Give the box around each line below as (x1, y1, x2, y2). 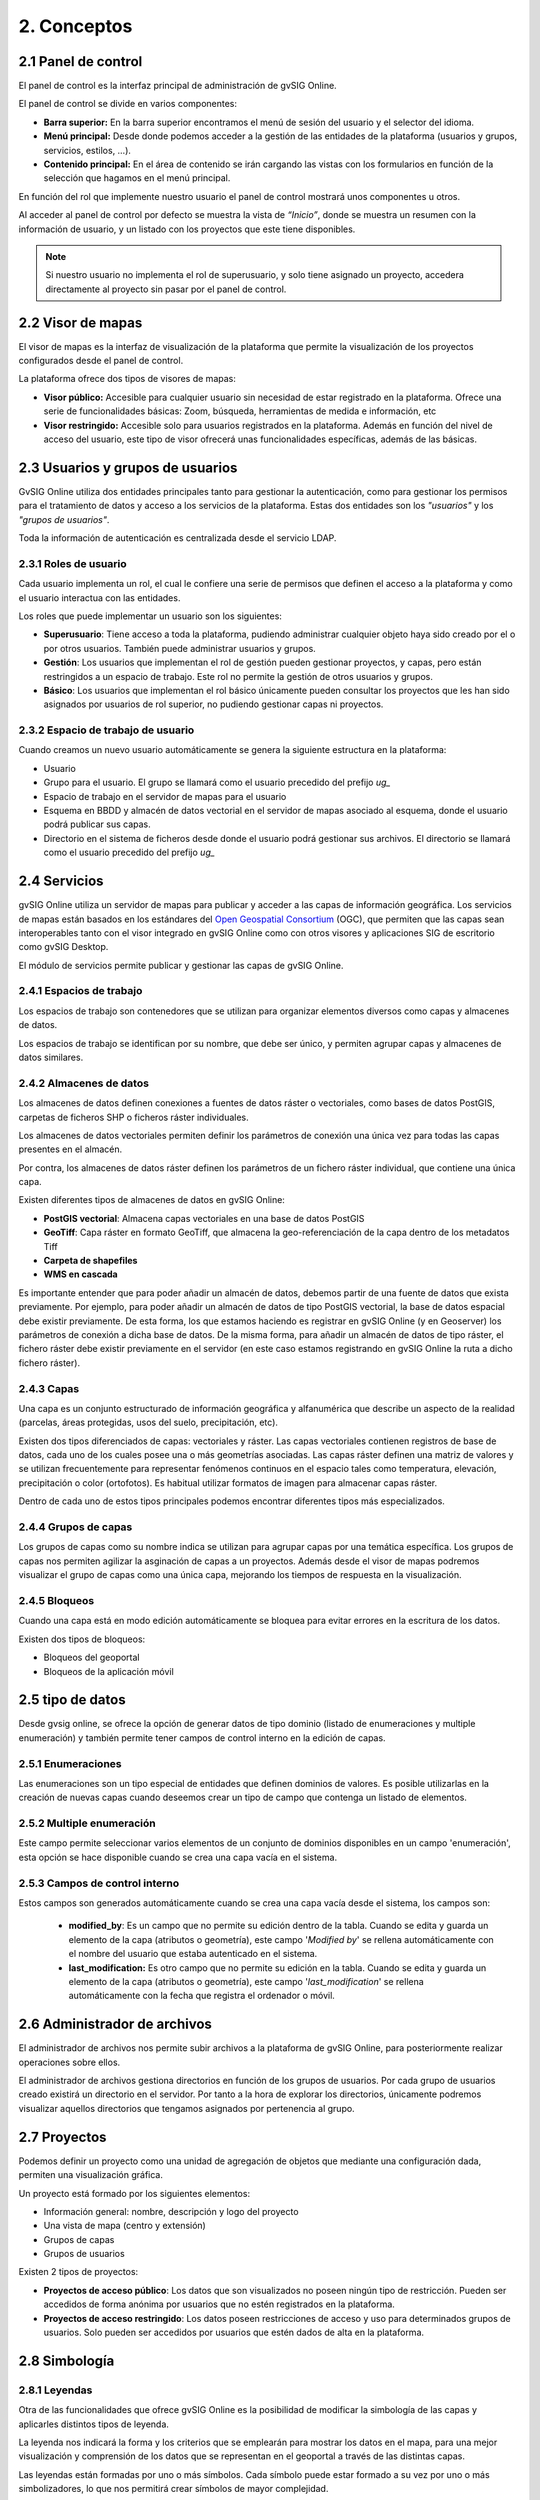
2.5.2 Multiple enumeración (18, 1816, 156, 1830)
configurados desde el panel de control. (18, 355, 184, 367)
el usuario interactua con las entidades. (18, 591, 181, 604)
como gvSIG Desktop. (18, 941, 109, 953)
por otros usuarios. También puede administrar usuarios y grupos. (43, 642, 317, 654)
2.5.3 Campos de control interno (18, 1876, 180, 1890)
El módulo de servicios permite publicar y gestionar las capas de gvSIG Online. (18, 959, 344, 971)
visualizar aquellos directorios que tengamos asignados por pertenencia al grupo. (18, 2102, 355, 2114)
